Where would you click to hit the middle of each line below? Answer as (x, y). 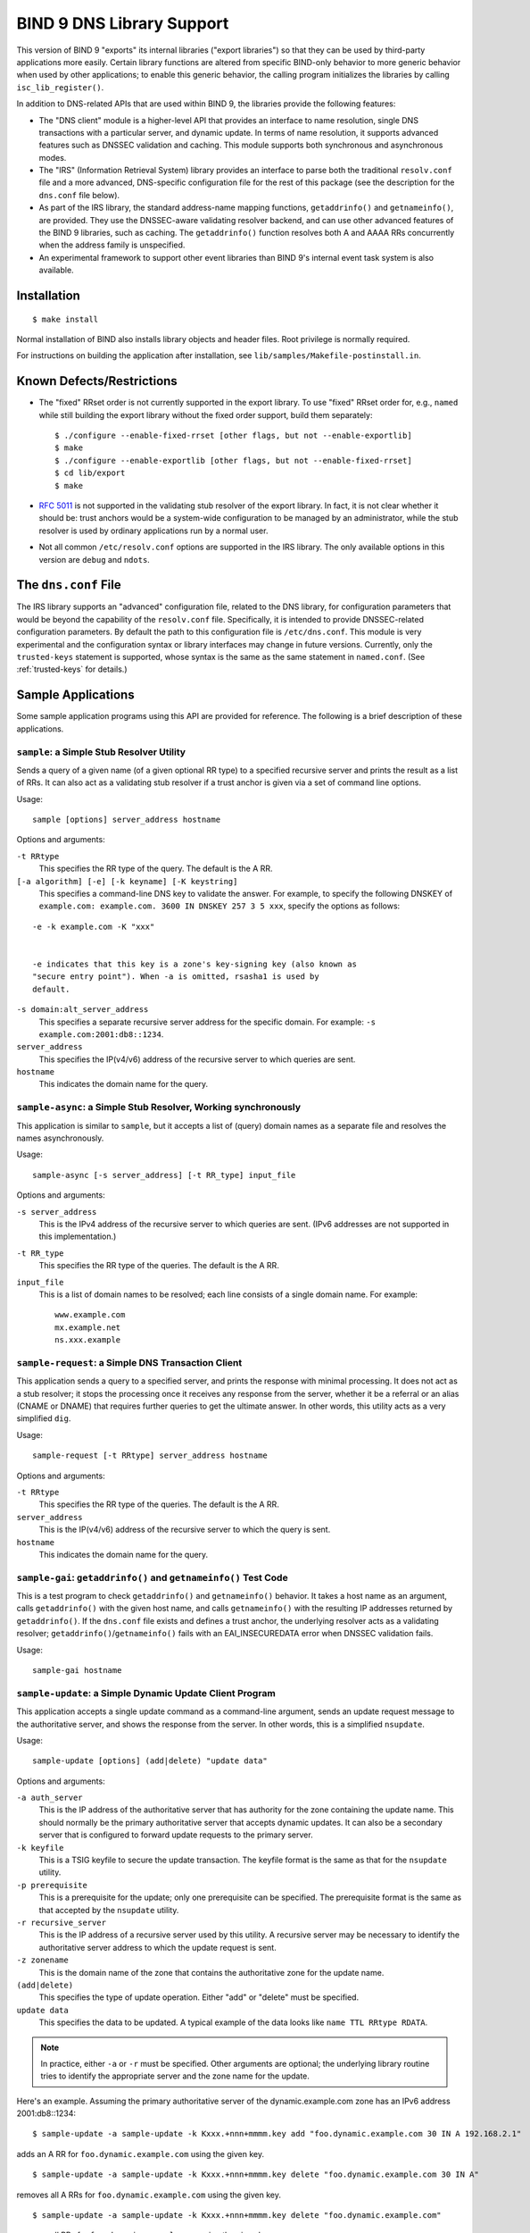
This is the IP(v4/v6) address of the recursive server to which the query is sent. (185, 1530)
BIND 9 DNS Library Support (123, 23)
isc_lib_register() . (60, 87)
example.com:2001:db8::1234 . (101, 1034)
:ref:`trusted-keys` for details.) (72, 669)
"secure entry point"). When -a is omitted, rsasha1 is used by (176, 977)
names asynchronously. (60, 1138)
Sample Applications (75, 695)
